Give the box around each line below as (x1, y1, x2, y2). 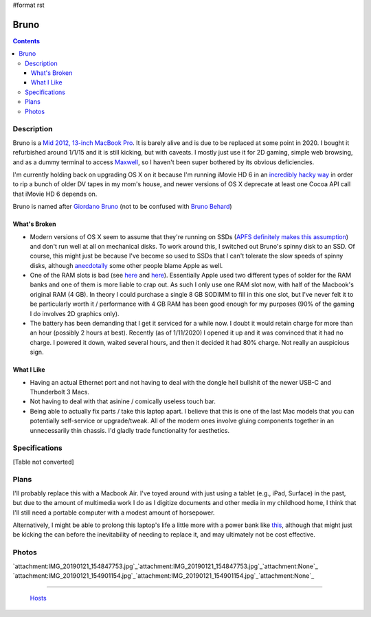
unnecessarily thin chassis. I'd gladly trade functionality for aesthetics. (30, 426, 230, 434)
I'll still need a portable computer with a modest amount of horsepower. (12, 508, 215, 517)
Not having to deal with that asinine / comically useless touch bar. (30, 397, 216, 405)
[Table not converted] (12, 458, 75, 466)
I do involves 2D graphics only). (30, 309, 120, 317)
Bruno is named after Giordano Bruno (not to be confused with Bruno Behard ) (12, 203, 233, 211)
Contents (12, 36, 41, 45)
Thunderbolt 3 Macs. (30, 388, 89, 396)
